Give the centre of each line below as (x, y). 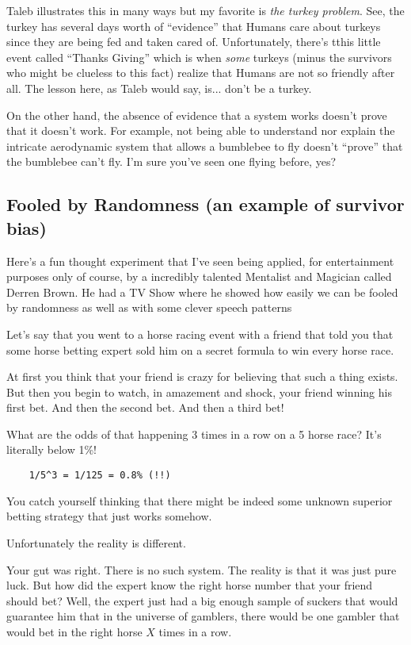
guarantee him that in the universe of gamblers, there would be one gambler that (203, 616)
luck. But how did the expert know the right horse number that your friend (190, 585)
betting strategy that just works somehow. (109, 516)
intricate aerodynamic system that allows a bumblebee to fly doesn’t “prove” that (205, 146)
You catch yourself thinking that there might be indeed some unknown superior (200, 500)
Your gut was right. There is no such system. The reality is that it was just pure (202, 569)
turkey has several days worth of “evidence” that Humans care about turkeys (194, 26)
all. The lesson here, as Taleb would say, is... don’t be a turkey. (159, 88)
